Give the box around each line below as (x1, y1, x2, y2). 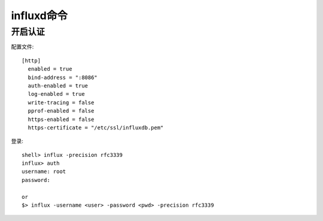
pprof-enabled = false (28, 108, 95, 114)
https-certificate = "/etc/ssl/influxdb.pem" (28, 124, 164, 131)
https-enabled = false (28, 116, 95, 123)
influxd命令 (11, 9, 68, 22)
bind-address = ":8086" (28, 74, 98, 81)
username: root (22, 168, 66, 175)
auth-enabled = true (28, 82, 89, 89)
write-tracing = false (28, 99, 95, 106)
